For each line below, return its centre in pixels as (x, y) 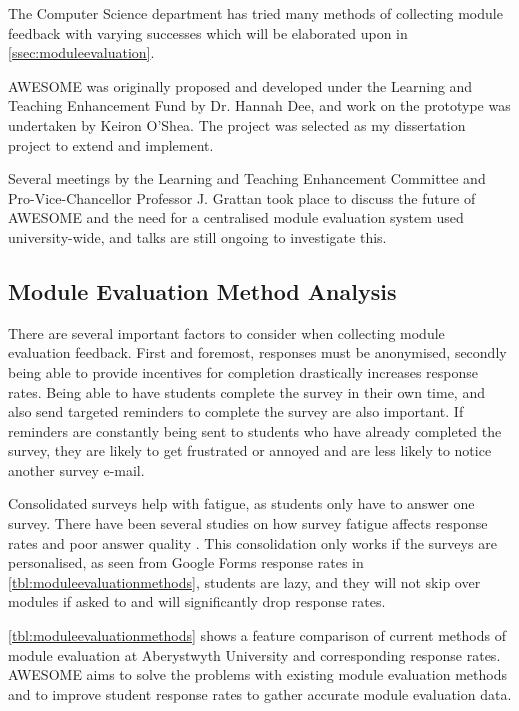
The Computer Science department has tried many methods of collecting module (255, 13)
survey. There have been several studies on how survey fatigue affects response (248, 523)
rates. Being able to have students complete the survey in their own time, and (246, 391)
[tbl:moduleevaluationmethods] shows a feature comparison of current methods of (257, 635)
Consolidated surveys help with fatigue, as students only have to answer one (241, 503)
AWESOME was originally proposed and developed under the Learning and (240, 85)
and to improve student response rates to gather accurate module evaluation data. (260, 693)
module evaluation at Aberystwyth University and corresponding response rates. (254, 654)
